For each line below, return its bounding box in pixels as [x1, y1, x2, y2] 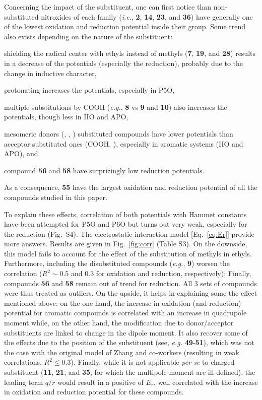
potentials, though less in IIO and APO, [4, 111, 128, 122]
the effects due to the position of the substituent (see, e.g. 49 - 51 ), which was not [4, 337, 254, 348]
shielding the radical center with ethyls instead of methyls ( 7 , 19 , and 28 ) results [4, 48, 255, 58]
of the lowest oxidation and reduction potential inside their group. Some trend [4, 21, 246, 32]
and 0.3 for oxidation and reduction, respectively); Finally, [71, 268, 251, 279]
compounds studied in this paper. [4, 191, 107, 202]
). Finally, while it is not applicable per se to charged [71, 357, 235, 367]
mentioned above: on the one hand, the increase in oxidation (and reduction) [4, 297, 241, 308]
